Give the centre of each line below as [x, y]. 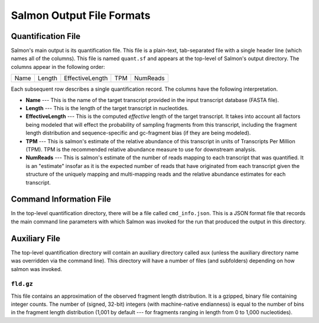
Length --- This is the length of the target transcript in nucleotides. [107, 108]
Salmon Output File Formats [81, 15]
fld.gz [22, 284]
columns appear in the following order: [58, 67]
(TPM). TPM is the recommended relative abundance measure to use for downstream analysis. [141, 149]
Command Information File [61, 200]
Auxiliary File [35, 238]
